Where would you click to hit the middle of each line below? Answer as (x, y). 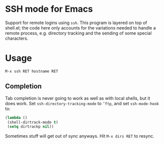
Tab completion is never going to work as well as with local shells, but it (78, 98)
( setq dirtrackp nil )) (31, 127)
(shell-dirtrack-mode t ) (33, 122)
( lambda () (16, 117)
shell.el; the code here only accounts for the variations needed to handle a (81, 28)
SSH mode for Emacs (49, 9)
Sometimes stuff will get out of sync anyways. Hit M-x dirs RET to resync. (80, 136)
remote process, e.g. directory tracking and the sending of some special (78, 33)
